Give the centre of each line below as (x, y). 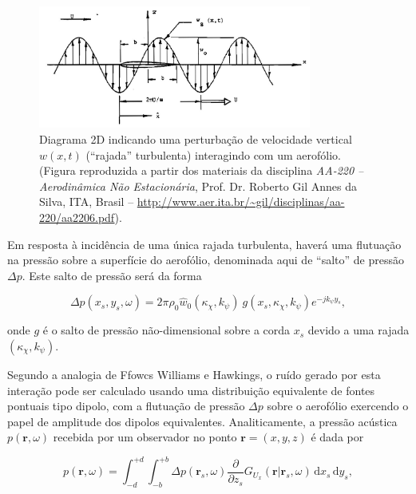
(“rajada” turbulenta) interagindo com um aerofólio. (213, 154)
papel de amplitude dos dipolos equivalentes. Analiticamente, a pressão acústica (202, 421)
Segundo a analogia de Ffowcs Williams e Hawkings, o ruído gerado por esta (194, 374)
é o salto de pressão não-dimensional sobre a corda (166, 330)
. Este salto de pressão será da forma (112, 275)
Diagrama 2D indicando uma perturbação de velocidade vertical (196, 139)
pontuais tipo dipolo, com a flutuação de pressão (126, 406)
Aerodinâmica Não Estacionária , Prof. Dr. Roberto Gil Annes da (198, 186)
